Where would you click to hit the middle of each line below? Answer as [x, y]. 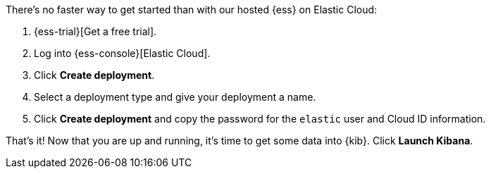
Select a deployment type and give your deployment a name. [175, 97]
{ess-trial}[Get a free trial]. [95, 31]
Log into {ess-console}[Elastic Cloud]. [122, 53]
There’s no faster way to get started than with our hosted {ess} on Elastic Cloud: [192, 10]
